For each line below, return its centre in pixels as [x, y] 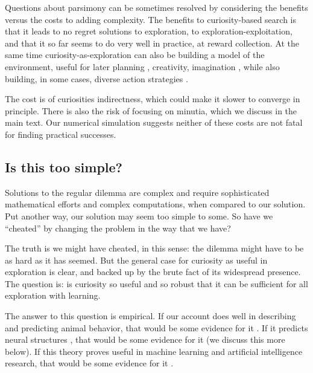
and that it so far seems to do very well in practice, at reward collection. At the [152, 43]
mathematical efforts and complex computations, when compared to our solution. [155, 204]
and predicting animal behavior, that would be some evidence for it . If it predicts [156, 327]
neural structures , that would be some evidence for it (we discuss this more [145, 339]
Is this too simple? [64, 167]
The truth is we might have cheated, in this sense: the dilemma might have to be [154, 248]
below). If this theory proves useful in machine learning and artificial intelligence [154, 351]
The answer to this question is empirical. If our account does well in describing [150, 316]
